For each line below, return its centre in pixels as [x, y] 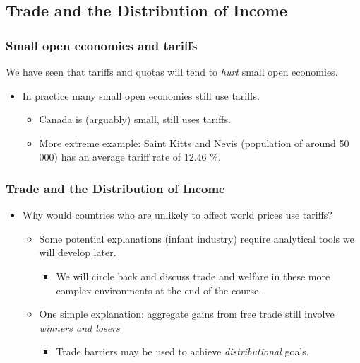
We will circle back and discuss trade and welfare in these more [193, 276]
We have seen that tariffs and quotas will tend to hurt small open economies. [172, 71]
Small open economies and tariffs [102, 45]
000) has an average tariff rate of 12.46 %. [130, 157]
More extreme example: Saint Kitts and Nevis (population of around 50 [194, 143]
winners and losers [79, 327]
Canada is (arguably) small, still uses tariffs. [135, 119]
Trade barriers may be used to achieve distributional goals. [182, 351]
